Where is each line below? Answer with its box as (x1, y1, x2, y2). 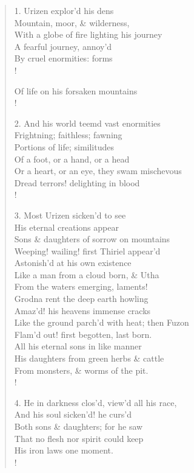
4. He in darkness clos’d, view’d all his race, (14, 396, 177, 408)
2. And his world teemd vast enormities (14, 116, 161, 129)
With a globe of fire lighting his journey (14, 28, 162, 41)
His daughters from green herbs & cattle (14, 352, 164, 365)
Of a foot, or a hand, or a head (14, 152, 130, 165)
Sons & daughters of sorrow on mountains (14, 233, 170, 245)
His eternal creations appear (14, 220, 119, 233)
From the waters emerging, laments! (14, 280, 148, 293)
